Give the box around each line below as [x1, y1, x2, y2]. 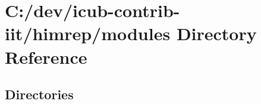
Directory [176, 21, 257, 45]
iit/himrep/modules [5, 21, 171, 45]
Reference [5, 44, 87, 69]
